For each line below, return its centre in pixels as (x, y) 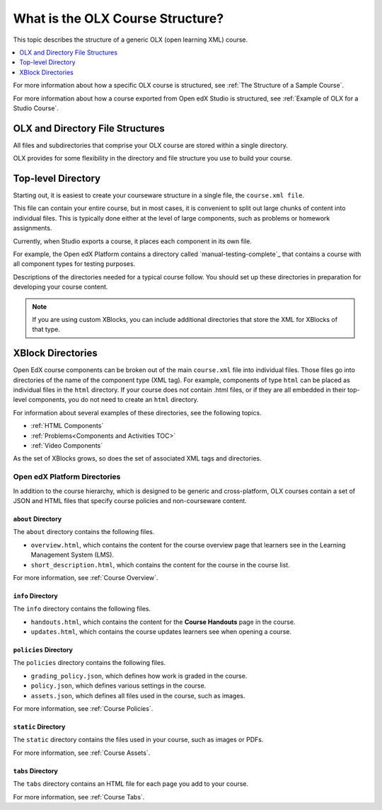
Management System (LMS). (73, 555)
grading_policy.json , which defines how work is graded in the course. (139, 676)
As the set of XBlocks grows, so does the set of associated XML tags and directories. (137, 458)
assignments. (33, 228)
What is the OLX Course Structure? (118, 18)
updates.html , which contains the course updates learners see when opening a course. (161, 632)
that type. (46, 330)
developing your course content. (60, 287)
